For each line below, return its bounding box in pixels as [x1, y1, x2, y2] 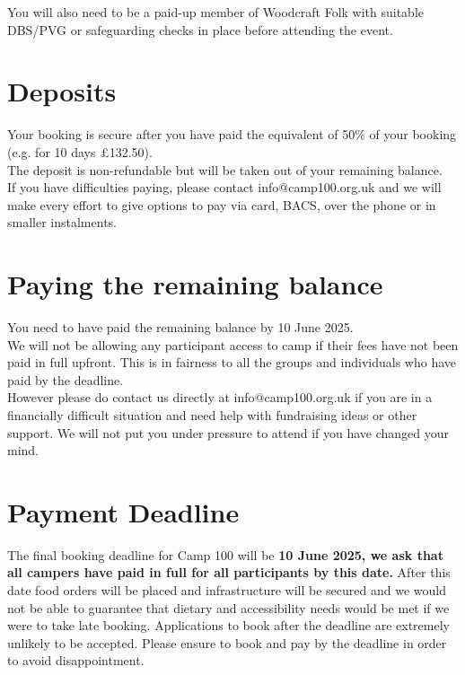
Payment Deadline [7, 493, 240, 530]
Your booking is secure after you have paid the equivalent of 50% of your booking [7, 125, 457, 144]
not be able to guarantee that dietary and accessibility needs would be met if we [7, 598, 450, 617]
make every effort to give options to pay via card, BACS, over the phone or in [7, 195, 436, 214]
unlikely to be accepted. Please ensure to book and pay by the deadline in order [7, 633, 447, 652]
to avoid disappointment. [7, 651, 145, 670]
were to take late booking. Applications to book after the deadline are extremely [7, 616, 450, 635]
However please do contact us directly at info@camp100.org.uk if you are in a [7, 388, 433, 407]
